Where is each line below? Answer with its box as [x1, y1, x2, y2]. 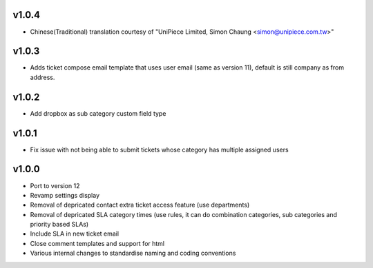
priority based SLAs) [30, 220, 89, 229]
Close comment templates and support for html [30, 239, 165, 247]
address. [30, 73, 55, 81]
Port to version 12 [30, 181, 80, 189]
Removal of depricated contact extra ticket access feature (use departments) [30, 200, 250, 209]
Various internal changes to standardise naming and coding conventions [30, 249, 236, 258]
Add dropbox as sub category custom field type [30, 109, 166, 117]
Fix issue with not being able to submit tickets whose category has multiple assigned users [30, 145, 289, 154]
